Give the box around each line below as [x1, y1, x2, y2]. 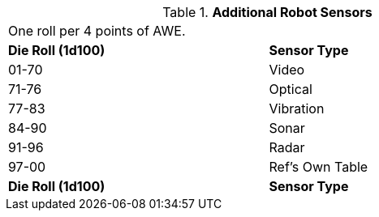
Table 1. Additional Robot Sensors [162, 4, 373, 20]
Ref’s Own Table [269, 159, 368, 175]
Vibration [269, 100, 325, 117]
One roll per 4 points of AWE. [8, 23, 186, 39]
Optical [269, 81, 312, 97]
